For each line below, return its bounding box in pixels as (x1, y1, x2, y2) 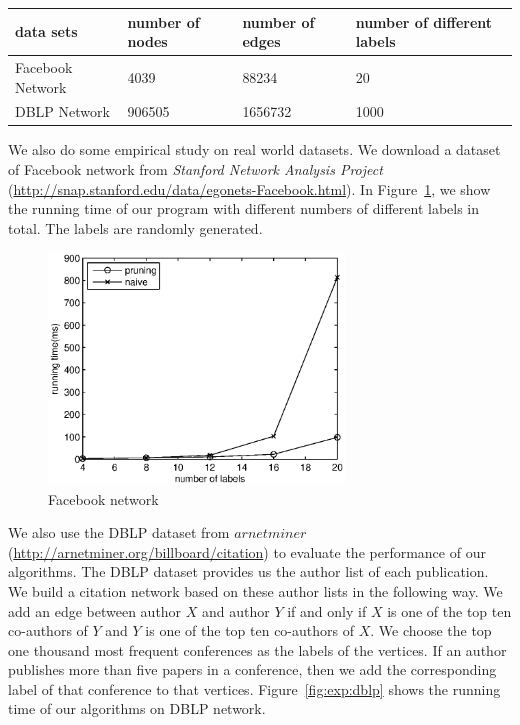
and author (202, 600, 270, 621)
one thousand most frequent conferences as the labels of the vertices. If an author (8, 639, 507, 660)
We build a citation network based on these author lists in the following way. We (8, 580, 503, 601)
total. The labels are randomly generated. (8, 217, 263, 238)
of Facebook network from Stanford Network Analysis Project (8, 159, 383, 180)
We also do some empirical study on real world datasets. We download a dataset (8, 139, 501, 160)
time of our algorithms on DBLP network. (8, 698, 266, 719)
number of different (355, 11, 493, 32)
